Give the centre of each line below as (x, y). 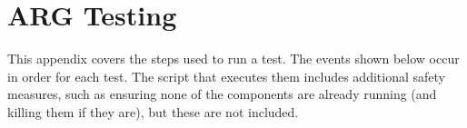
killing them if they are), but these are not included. (153, 111)
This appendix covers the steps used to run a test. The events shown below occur (233, 59)
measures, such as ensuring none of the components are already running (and (222, 94)
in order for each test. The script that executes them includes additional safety (226, 76)
